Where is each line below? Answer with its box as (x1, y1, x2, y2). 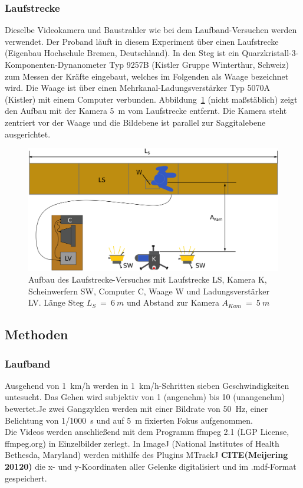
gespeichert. (5, 471, 47, 484)
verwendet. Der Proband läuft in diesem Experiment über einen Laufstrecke (5, 35, 279, 47)
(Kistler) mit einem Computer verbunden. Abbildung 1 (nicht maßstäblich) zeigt (5, 93, 298, 105)
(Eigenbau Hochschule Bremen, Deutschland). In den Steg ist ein (5, 47, 239, 59)
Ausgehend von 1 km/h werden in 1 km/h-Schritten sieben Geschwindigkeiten (5, 379, 289, 391)
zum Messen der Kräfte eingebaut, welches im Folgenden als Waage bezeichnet (5, 70, 289, 82)
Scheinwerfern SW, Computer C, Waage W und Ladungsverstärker (28, 284, 269, 297)
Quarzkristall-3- (242, 47, 299, 59)
